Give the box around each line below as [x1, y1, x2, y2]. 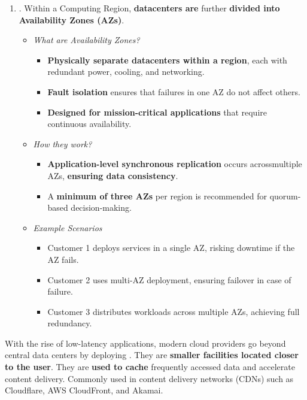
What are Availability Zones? [33, 34, 140, 46]
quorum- [269, 189, 301, 202]
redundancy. [47, 317, 92, 329]
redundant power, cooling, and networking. [47, 65, 205, 78]
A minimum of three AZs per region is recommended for [47, 189, 267, 202]
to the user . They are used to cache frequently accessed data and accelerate [5, 360, 295, 373]
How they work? [33, 137, 92, 150]
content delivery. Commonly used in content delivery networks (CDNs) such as [5, 372, 294, 384]
